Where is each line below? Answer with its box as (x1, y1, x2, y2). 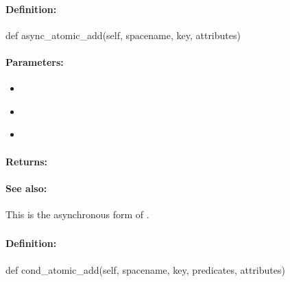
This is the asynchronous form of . (5, 207, 149, 221)
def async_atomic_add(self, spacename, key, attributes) (5, 27, 241, 42)
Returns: (5, 154, 48, 168)
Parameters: (5, 54, 64, 69)
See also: (5, 180, 47, 195)
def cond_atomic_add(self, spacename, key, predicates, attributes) (5, 262, 285, 277)
